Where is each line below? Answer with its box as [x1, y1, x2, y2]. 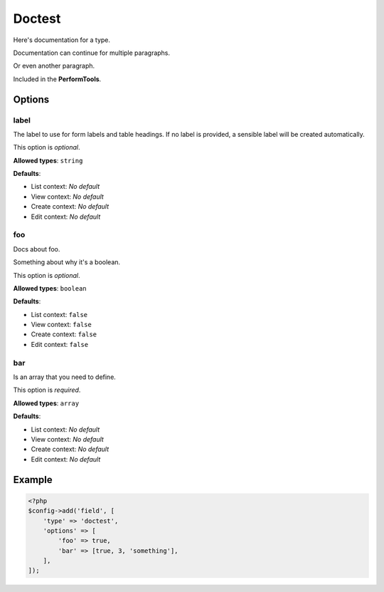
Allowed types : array [13, 399, 80, 407]
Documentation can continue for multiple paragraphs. [13, 48, 171, 57]
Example [13, 474, 53, 486]
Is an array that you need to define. [13, 373, 117, 381]
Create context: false [31, 330, 97, 338]
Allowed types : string [13, 156, 83, 165]
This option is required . [13, 385, 81, 395]
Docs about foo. [13, 244, 60, 253]
